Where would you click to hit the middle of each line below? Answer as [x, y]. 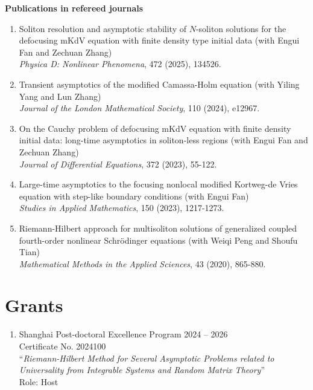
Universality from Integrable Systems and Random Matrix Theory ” [142, 370]
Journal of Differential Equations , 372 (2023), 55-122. [118, 164]
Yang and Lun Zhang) [60, 96]
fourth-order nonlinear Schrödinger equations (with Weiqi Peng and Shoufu [158, 240]
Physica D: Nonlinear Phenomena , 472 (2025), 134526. [120, 64]
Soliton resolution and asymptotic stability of [103, 28]
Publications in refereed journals [74, 8]
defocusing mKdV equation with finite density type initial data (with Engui [159, 40]
